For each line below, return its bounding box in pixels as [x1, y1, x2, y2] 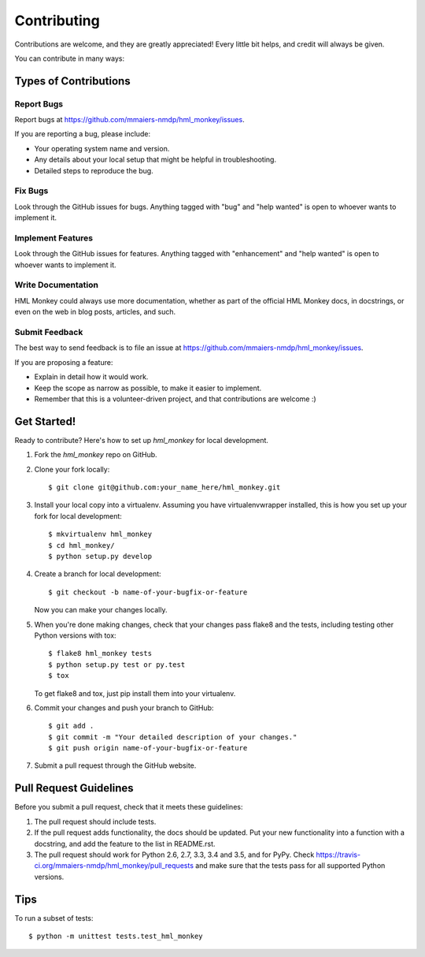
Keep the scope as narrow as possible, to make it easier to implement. [34, 383, 262, 393]
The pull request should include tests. [34, 817, 157, 826]
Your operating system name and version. [34, 143, 170, 153]
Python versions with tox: [34, 631, 117, 640]
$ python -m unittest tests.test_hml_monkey [28, 932, 204, 940]
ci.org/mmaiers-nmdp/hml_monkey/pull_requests [34, 861, 194, 870]
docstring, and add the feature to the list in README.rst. [34, 839, 216, 848]
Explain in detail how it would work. [34, 372, 149, 382]
